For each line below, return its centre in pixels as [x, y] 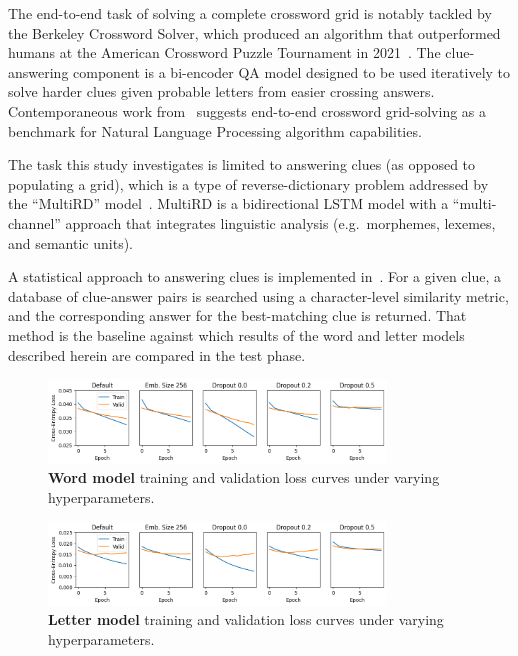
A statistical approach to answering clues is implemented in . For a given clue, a [254, 276]
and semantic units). [70, 242]
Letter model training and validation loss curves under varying [246, 619]
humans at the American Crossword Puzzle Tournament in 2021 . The [224, 52]
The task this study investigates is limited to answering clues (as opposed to [242, 164]
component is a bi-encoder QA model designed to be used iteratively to [292, 71]
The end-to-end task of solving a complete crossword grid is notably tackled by [250, 13]
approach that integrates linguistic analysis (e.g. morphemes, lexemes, [280, 222]
